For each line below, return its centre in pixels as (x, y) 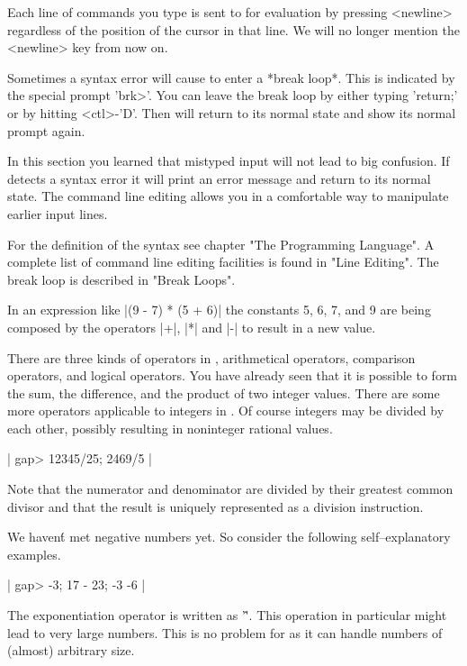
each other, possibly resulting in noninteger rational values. (170, 428)
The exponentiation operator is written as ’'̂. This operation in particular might (227, 615)
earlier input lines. (58, 213)
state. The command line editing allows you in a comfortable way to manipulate (228, 196)
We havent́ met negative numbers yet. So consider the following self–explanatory (229, 537)
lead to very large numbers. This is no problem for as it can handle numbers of (225, 632)
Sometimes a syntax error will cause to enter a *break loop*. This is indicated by (231, 77)
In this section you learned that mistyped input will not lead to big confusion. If (229, 161)
